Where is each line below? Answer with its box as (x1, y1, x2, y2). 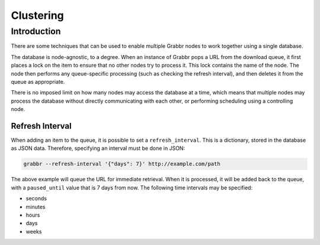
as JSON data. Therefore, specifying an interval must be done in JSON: (11, 145, 185, 152)
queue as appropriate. (11, 78, 65, 85)
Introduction (11, 26, 61, 37)
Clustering (11, 9, 65, 22)
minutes (25, 203, 46, 210)
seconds (25, 195, 47, 202)
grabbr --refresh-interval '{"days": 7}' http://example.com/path (23, 161, 220, 168)
